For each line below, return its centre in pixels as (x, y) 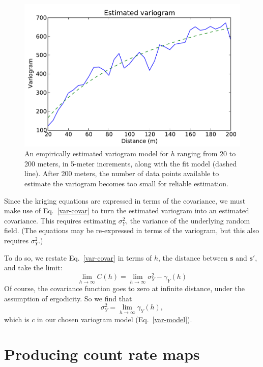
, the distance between (193, 257)
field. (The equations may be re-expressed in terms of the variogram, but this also (132, 230)
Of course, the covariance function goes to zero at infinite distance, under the (124, 288)
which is (17, 319)
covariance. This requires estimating (60, 220)
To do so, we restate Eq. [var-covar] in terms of (78, 257)
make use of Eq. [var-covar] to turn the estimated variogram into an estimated (127, 210)
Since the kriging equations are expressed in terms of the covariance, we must (125, 200)
